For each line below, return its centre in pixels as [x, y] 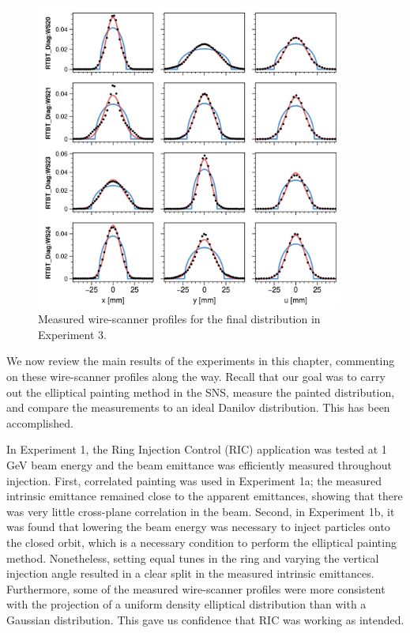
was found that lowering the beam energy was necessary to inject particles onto [198, 527]
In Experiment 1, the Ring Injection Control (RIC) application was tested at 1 [197, 449]
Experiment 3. [72, 334]
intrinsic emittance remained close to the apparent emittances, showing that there [205, 496]
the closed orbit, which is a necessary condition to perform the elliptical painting [201, 542]
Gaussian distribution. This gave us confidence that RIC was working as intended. [205, 619]
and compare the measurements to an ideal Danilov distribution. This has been [198, 407]
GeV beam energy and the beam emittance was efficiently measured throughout [199, 464]
